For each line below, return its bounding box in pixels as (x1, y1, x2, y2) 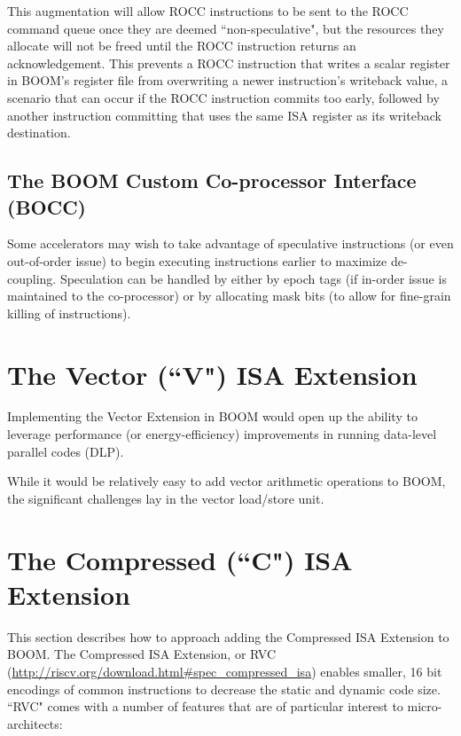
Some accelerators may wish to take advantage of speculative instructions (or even (7, 234, 454, 253)
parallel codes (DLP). (7, 442, 124, 460)
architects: (7, 714, 63, 732)
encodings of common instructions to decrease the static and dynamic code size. (7, 679, 441, 698)
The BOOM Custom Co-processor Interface (7, 167, 417, 194)
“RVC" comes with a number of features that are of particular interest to (7, 697, 403, 716)
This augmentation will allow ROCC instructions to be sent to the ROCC (7, 2, 409, 20)
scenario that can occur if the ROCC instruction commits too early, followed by (7, 88, 440, 106)
